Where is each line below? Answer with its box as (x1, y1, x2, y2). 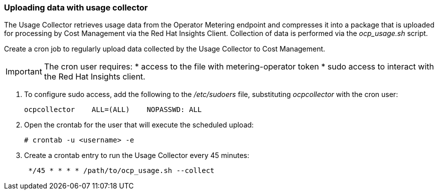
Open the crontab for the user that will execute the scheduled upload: (24, 120, 254, 129)
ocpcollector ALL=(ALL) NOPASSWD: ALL (24, 105, 202, 114)
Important (6, 66, 42, 77)
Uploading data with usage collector (4, 2, 148, 12)
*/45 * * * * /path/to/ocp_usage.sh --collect (28, 166, 215, 175)
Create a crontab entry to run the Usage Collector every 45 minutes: (24, 151, 249, 160)
